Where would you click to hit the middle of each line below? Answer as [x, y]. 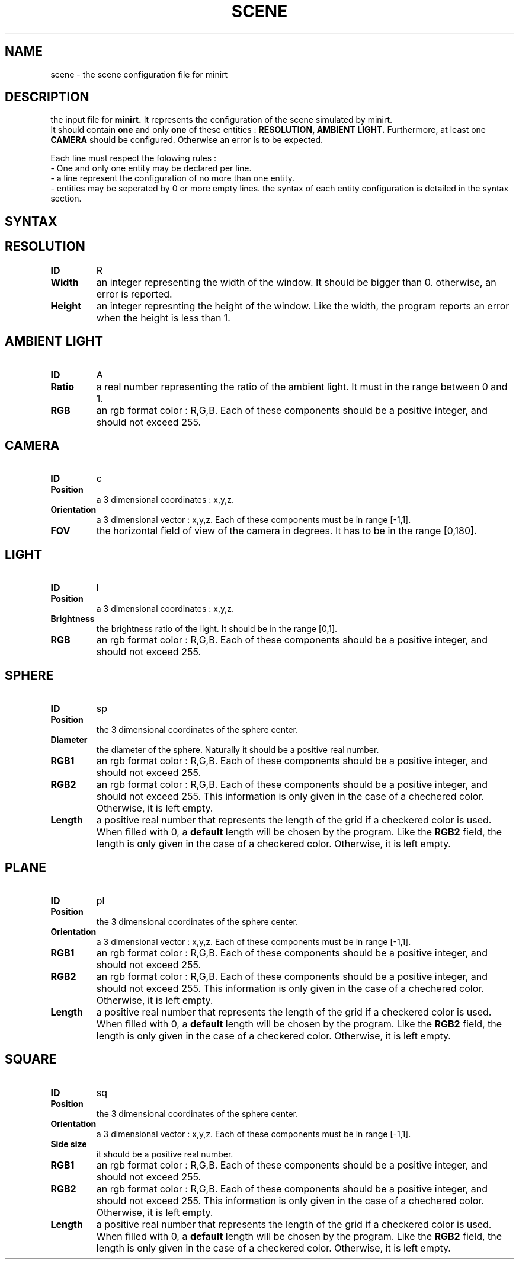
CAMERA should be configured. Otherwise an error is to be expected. [187, 140]
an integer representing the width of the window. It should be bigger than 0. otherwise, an [296, 282]
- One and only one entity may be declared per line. [151, 168]
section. [66, 199]
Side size [69, 1144]
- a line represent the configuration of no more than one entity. [172, 178]
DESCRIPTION [47, 97]
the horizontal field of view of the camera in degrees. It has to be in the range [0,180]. [286, 531]
